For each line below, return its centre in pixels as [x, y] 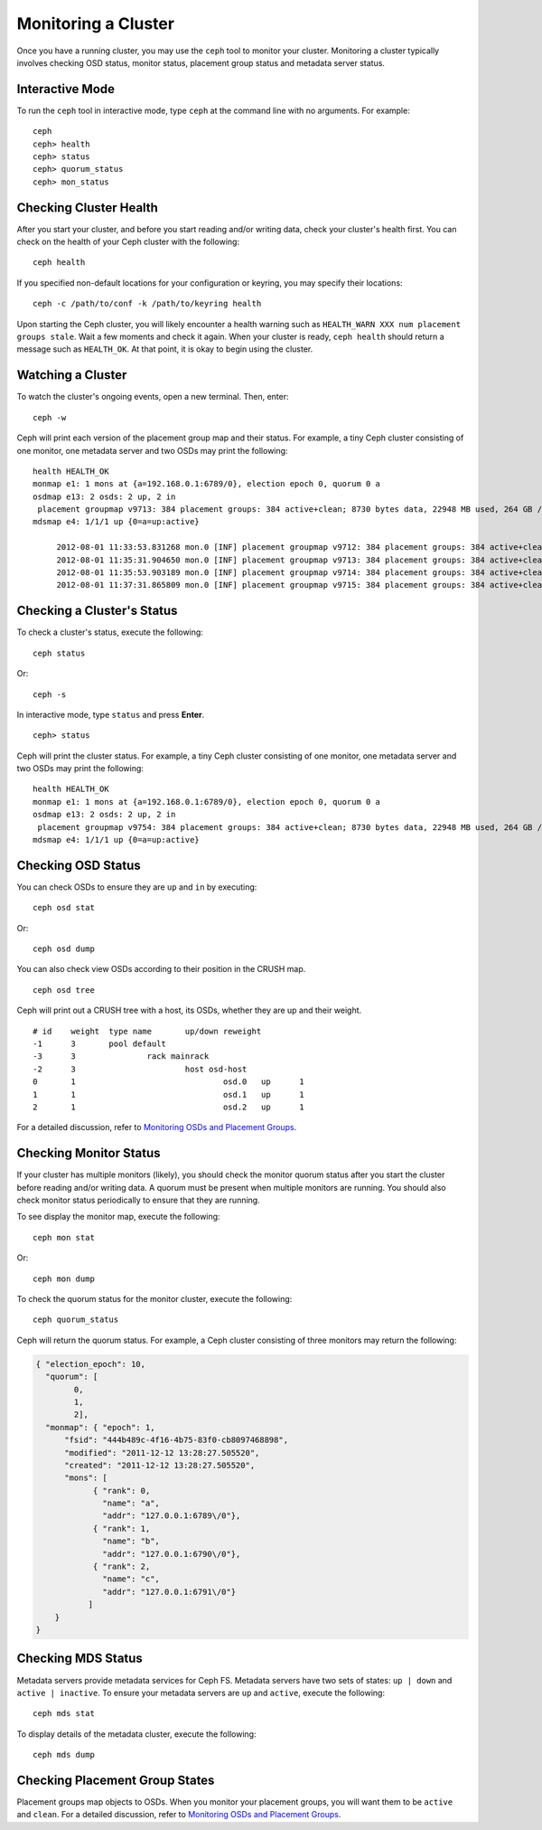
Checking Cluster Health [87, 208]
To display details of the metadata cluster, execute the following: [136, 1734]
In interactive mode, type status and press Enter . [111, 714]
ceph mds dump [64, 1755]
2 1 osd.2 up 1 [168, 1107]
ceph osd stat [64, 908]
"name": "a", [131, 1504]
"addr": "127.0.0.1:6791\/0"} [169, 1592]
